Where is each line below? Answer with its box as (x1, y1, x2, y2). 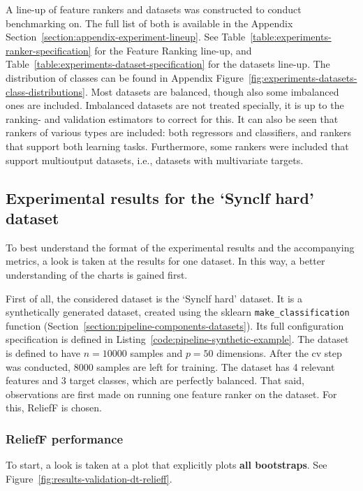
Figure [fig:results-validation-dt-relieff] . (6, 471, 172, 485)
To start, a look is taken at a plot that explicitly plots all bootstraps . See (6, 457, 327, 472)
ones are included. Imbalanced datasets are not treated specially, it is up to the (6, 98, 344, 112)
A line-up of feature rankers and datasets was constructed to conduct (6, 2, 302, 16)
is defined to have (6, 345, 81, 360)
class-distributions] (6, 84, 85, 98)
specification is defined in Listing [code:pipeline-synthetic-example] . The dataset (6, 332, 349, 346)
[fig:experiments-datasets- (248, 70, 357, 85)
